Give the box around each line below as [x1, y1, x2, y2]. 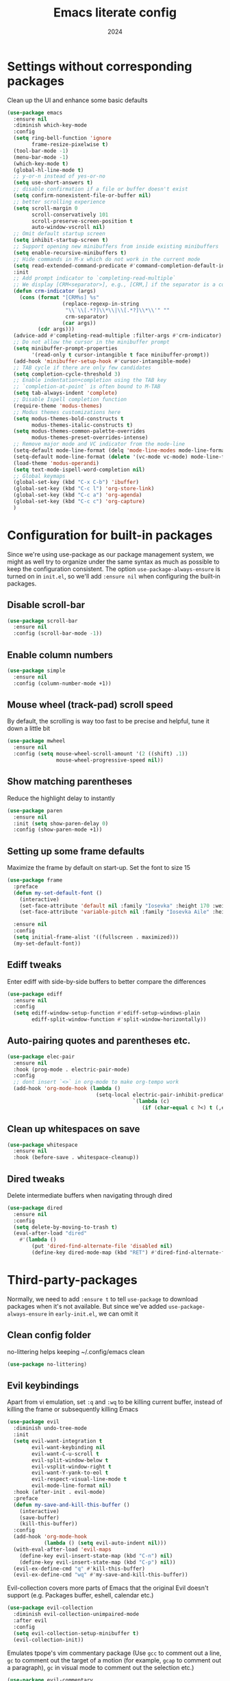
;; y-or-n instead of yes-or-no [13, 173, 106, 180]
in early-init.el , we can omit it [49, 1309, 138, 1318]
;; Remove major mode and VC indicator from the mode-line [13, 441, 186, 448]
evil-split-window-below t [31, 1457, 109, 1464]
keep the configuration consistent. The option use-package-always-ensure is [7, 564, 220, 573]
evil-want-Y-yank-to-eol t [31, 1469, 109, 1477]
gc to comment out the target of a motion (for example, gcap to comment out [7, 1656, 222, 1664]
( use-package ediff [7, 991, 63, 997]
